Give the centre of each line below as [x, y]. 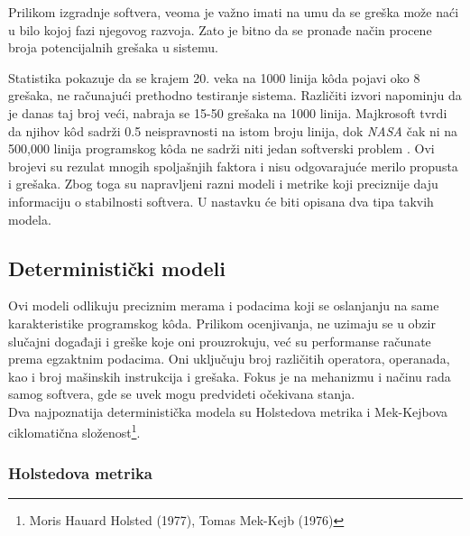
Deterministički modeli [117, 268]
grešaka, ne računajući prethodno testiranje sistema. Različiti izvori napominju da [235, 95]
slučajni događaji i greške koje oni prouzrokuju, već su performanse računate [220, 341]
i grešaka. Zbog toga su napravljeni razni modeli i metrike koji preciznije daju [223, 184]
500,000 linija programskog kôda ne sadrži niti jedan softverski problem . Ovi [221, 148]
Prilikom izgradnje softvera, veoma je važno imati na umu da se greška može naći [234, 12]
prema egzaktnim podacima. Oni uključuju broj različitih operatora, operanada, [229, 359]
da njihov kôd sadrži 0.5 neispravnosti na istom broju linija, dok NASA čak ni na [233, 130]
